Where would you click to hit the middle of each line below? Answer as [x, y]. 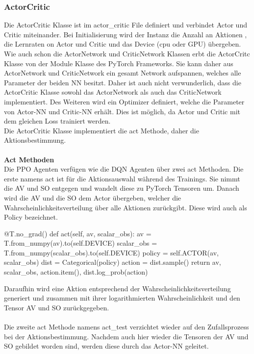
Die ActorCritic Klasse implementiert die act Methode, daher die [102, 130]
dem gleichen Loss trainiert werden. [57, 121]
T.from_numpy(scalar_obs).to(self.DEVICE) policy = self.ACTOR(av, [111, 252]
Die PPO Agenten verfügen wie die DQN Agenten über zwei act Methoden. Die [124, 169]
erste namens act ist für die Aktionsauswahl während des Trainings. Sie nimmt [122, 178]
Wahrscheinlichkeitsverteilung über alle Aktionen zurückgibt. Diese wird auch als [126, 207]
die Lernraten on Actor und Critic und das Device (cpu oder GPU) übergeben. [123, 44]
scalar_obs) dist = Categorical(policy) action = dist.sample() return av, [113, 262]
